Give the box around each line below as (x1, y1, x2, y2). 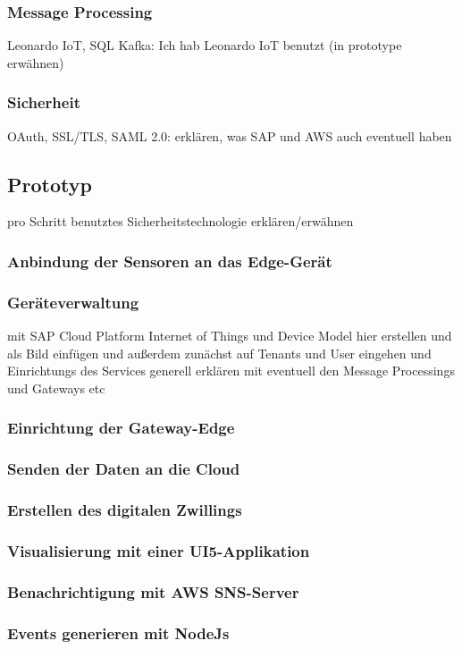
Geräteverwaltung (7, 291, 139, 313)
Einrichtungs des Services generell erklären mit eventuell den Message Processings (7, 361, 455, 380)
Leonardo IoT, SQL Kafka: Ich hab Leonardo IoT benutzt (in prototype (7, 36, 402, 55)
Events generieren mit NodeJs (7, 621, 230, 644)
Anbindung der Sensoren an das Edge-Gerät (7, 249, 332, 272)
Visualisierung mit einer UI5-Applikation (7, 539, 310, 561)
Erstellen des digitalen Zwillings (7, 499, 242, 521)
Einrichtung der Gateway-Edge (7, 417, 235, 439)
